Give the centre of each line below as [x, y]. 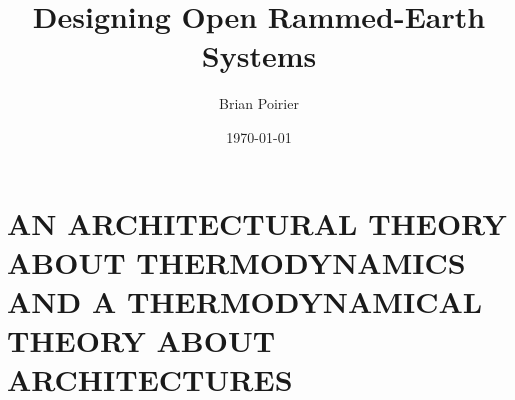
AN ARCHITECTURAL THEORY [257, 222]
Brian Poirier [259, 103]
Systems [259, 55]
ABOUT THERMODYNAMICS [236, 261]
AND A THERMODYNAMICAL [245, 300]
